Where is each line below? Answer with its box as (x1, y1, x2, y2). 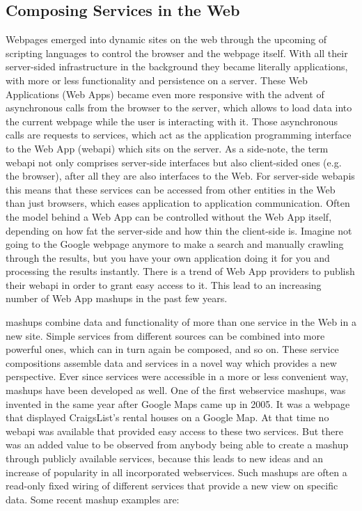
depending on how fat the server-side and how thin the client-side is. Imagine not (6, 223, 352, 237)
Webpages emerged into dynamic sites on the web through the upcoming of (6, 32, 327, 47)
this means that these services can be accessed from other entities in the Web (6, 182, 336, 196)
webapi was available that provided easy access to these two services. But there (6, 423, 343, 438)
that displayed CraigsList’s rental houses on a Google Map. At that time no (6, 410, 329, 425)
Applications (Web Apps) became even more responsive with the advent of (6, 86, 324, 101)
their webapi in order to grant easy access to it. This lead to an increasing (6, 277, 322, 292)
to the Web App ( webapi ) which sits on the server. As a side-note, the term (6, 141, 329, 155)
